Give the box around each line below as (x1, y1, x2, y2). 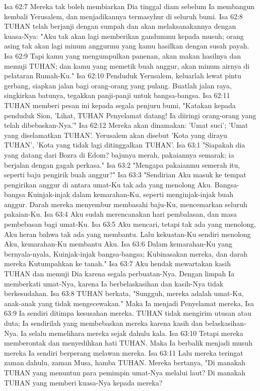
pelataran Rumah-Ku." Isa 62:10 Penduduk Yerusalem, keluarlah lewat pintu (4, 70, 241, 81)
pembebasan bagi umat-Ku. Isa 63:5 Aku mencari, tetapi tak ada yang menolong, (4, 219, 256, 229)
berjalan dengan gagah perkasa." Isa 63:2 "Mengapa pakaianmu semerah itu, (4, 159, 240, 170)
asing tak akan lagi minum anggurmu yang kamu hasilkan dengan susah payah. (4, 40, 249, 51)
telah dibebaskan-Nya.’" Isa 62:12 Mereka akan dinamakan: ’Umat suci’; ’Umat (4, 120, 248, 130)
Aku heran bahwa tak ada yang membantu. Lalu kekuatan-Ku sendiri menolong (4, 228, 251, 239)
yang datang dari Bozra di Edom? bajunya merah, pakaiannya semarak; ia (4, 149, 234, 160)
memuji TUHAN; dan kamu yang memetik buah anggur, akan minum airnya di (4, 60, 249, 71)
